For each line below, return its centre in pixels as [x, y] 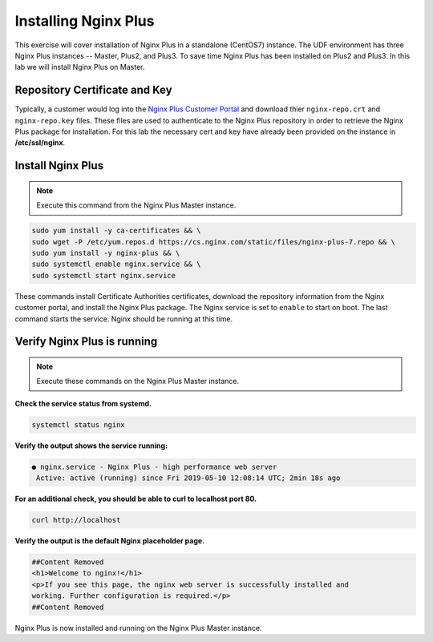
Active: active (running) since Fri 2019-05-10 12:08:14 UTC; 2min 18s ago [188, 478]
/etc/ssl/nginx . [40, 143]
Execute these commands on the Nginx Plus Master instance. [138, 382]
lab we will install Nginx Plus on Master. [80, 67]
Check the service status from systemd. [83, 403]
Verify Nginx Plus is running [86, 342]
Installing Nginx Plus [85, 21]
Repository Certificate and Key [93, 90]
